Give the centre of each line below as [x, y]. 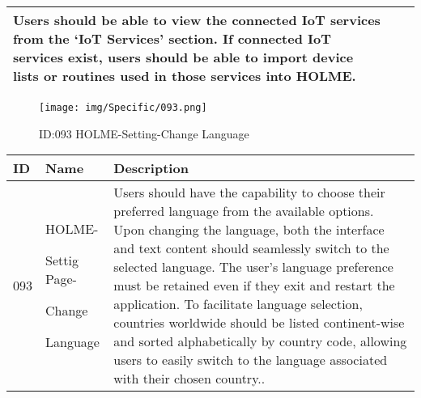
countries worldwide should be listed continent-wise [259, 323]
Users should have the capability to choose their [249, 193]
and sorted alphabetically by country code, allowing [260, 341]
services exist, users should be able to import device [183, 57]
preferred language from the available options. [244, 211]
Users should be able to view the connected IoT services [197, 20]
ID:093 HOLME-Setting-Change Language [144, 133]
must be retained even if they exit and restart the [254, 286]
